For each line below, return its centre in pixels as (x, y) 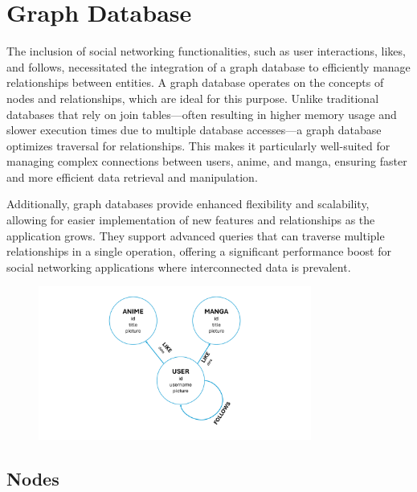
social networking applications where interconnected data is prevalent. (179, 266)
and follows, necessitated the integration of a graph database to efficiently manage (208, 66)
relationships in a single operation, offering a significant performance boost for (199, 251)
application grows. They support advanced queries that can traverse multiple (196, 235)
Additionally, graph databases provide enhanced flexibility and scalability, (188, 204)
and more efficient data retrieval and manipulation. (132, 176)
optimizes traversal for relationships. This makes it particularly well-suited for (198, 145)
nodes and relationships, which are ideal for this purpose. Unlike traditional (193, 98)
